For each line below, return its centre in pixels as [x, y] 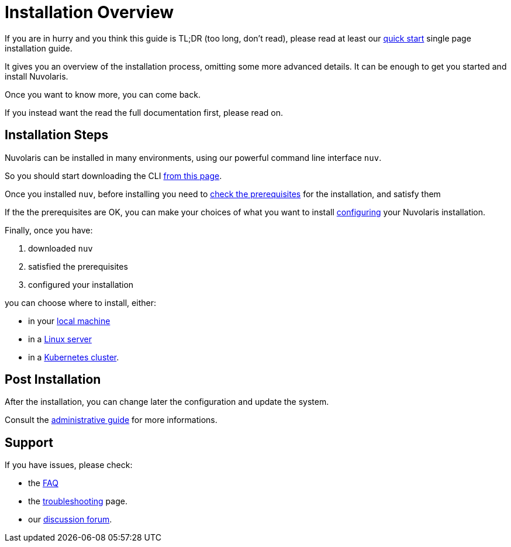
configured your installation [81, 284]
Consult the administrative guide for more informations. [111, 420]
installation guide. [39, 48]
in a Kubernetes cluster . [74, 357]
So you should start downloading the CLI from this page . [113, 176]
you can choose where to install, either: [80, 302]
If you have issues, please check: [69, 465]
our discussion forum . [70, 520]
